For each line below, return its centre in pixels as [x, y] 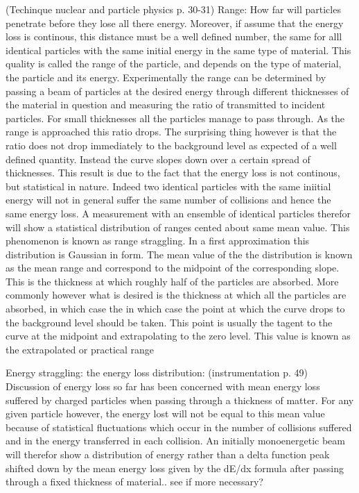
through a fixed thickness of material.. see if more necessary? [134, 482]
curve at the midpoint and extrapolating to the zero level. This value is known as [178, 336]
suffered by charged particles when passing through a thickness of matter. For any [180, 400]
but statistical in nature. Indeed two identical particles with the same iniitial [168, 186]
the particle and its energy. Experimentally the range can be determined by [166, 77]
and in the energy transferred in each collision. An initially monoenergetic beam [175, 441]
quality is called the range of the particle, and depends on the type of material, [174, 64]
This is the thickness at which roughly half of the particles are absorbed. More [172, 281]
